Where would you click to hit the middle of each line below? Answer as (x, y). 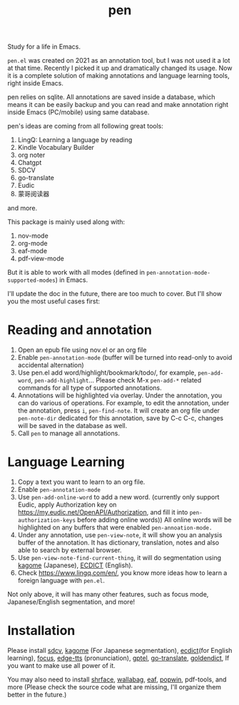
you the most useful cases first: (54, 301)
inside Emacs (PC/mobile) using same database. (78, 112)
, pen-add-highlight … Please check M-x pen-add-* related (116, 380)
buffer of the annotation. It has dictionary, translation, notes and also (118, 543)
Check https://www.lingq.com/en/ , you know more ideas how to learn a (122, 573)
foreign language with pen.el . (61, 581)
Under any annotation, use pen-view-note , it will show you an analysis (120, 535)
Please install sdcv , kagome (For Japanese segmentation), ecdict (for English (120, 650)
